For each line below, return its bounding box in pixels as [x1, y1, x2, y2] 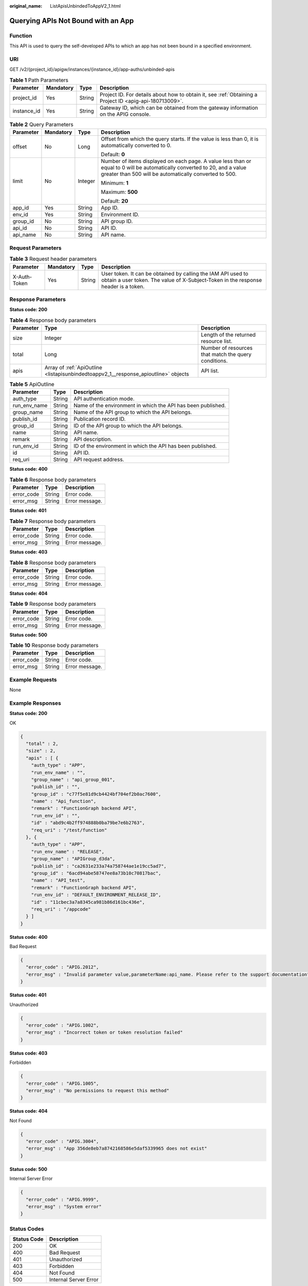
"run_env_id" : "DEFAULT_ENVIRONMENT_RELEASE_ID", [31, 892, 161, 898]
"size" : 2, [26, 748, 56, 754]
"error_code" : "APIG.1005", [26, 1080, 100, 1086]
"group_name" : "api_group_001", [31, 777, 115, 782]
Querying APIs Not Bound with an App [9, 16, 134, 25]
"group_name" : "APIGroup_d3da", [31, 856, 115, 862]
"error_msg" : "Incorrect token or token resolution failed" [26, 1029, 183, 1035]
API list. [201, 367, 219, 374]
